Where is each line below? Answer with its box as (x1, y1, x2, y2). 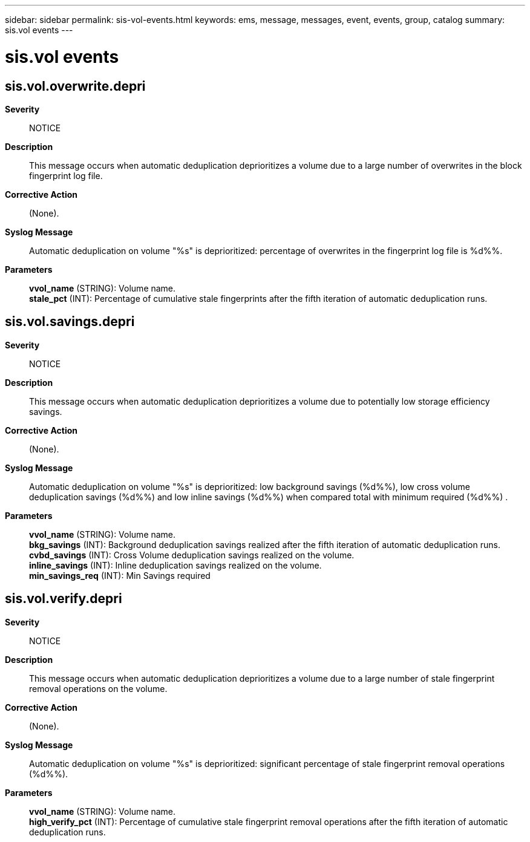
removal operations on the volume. (29, 683, 168, 694)
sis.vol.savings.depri (5, 314, 135, 330)
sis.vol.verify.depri (5, 591, 122, 607)
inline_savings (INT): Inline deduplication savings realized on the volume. (29, 560, 322, 570)
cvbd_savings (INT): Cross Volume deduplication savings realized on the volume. (29, 549, 355, 560)
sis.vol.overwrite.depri (5, 78, 146, 94)
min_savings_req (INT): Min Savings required (29, 570, 211, 581)
